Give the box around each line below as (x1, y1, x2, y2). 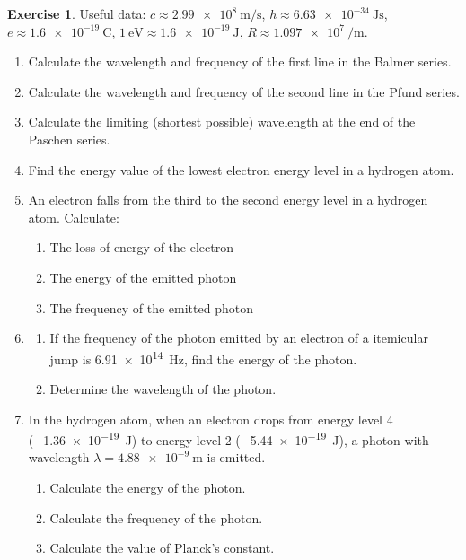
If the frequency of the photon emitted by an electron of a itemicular (49, 328, 428, 347)
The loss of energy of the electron (49, 238, 233, 257)
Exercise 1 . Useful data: (7, 4, 146, 22)
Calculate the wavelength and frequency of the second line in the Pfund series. (28, 82, 460, 101)
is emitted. (207, 448, 266, 467)
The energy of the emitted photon (49, 267, 237, 286)
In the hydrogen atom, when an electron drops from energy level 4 (28, 409, 393, 428)
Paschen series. (28, 129, 110, 148)
